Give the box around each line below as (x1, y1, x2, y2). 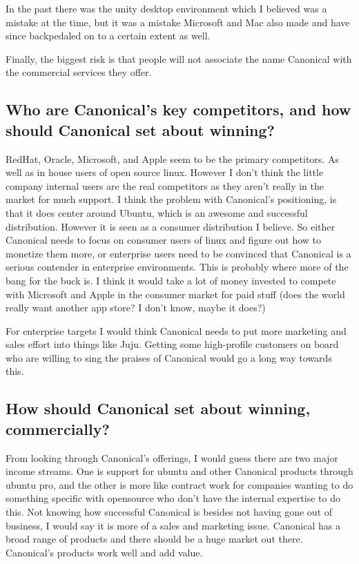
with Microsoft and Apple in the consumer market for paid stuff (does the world (6, 286, 345, 301)
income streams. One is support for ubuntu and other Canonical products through (6, 464, 353, 478)
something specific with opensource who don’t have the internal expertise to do (6, 491, 340, 505)
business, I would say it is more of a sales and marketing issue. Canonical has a (6, 518, 340, 532)
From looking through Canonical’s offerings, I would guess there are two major (6, 450, 338, 465)
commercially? (6, 418, 110, 439)
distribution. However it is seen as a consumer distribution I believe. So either (6, 219, 336, 233)
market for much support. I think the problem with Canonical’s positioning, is (6, 192, 337, 206)
